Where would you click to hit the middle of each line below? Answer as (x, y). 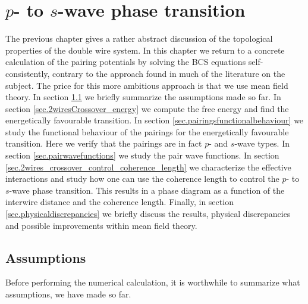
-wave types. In (262, 143)
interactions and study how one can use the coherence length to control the (142, 179)
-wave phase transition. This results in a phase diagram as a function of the (147, 190)
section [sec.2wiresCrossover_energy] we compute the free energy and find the (147, 108)
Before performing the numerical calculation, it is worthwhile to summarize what (153, 282)
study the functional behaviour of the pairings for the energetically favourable (147, 131)
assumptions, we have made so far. (68, 294)
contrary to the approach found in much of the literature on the (169, 73)
